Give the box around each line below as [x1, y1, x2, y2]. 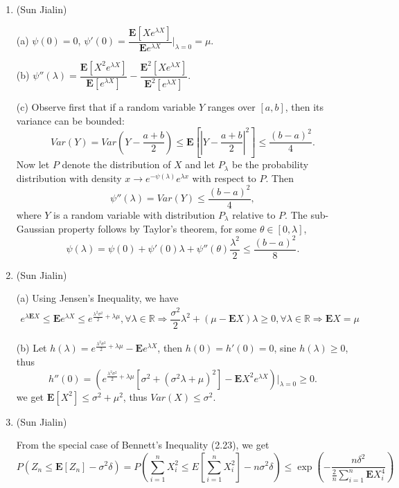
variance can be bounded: [16, 113, 125, 127]
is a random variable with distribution [53, 207, 215, 222]
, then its [285, 100, 324, 114]
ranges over [207, 100, 256, 114]
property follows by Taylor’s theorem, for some [57, 221, 257, 235]
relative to [232, 207, 276, 222]
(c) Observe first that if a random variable [16, 100, 196, 114]
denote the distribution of [62, 157, 171, 172]
